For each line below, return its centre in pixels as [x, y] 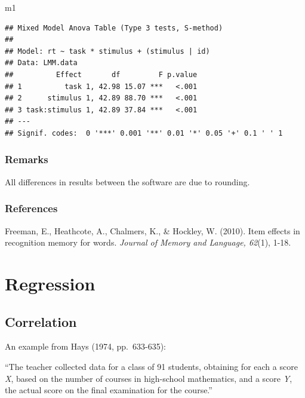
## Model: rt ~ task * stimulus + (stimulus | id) [107, 51]
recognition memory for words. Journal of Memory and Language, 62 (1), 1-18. [148, 242]
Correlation [41, 321]
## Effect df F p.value [101, 74]
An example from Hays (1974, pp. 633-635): [86, 346]
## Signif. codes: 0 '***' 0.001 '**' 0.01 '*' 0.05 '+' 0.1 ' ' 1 [144, 133]
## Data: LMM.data [41, 63]
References [31, 208]
